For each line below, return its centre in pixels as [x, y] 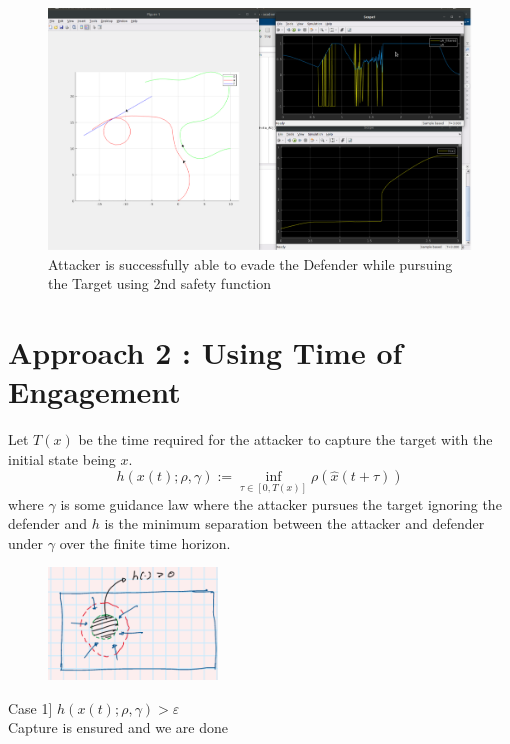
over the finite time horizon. [145, 542]
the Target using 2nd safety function [160, 283]
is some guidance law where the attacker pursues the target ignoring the [281, 503]
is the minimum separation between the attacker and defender [294, 523]
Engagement [94, 391]
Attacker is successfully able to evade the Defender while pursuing [250, 263]
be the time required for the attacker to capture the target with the [285, 439]
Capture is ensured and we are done [118, 727]
